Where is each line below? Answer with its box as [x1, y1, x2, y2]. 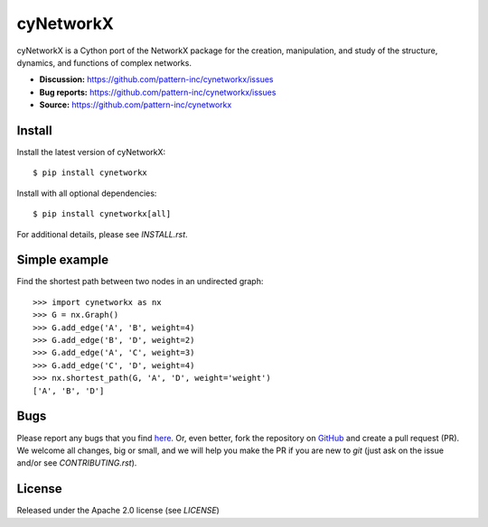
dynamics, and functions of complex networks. [16, 57, 192, 68]
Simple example [16, 253, 109, 268]
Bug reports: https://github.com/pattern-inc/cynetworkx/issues [39, 87, 277, 97]
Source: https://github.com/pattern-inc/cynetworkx [39, 99, 232, 110]
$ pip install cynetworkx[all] [33, 208, 172, 219]
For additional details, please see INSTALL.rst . [16, 228, 189, 239]
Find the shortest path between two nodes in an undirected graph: [16, 276, 264, 287]
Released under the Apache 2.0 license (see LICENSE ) [16, 505, 221, 516]
